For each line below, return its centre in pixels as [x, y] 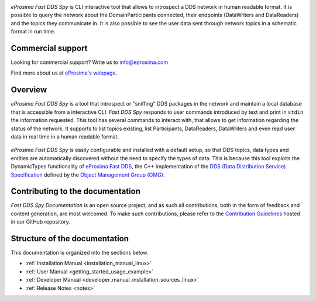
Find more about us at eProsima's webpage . [64, 73]
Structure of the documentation [70, 239]
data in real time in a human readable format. [65, 136]
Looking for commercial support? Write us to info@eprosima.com [90, 62]
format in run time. [33, 32]
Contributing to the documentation [75, 192]
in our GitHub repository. [40, 222]
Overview [29, 90]
